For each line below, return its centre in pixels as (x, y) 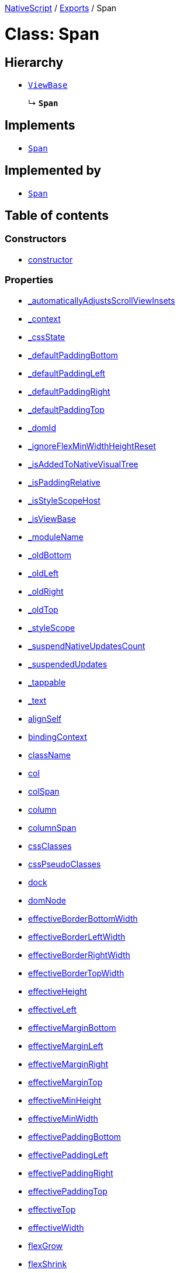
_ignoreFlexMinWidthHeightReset (92, 446)
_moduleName (56, 537)
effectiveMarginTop (65, 1082)
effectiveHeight (58, 991)
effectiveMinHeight (65, 1100)
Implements (40, 125)
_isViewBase (52, 518)
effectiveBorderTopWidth (76, 973)
